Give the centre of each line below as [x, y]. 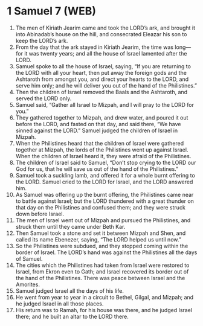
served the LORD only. [43, 98]
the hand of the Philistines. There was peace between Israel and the [100, 278]
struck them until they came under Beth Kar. [70, 226]
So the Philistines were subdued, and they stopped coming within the [102, 246]
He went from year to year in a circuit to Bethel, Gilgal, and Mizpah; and [105, 297]
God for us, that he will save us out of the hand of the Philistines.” [97, 169]
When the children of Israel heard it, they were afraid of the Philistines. [103, 156]
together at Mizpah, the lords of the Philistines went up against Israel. [102, 150]
